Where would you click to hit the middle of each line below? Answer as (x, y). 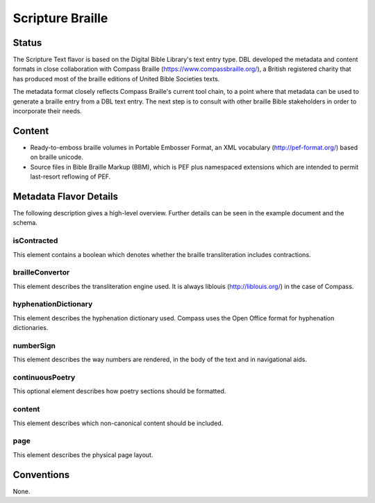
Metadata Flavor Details (65, 196)
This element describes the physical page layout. (83, 454)
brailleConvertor (41, 272)
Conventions (41, 475)
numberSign (34, 345)
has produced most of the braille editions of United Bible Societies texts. (116, 79)
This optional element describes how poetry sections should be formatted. (119, 391)
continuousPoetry (44, 377)
